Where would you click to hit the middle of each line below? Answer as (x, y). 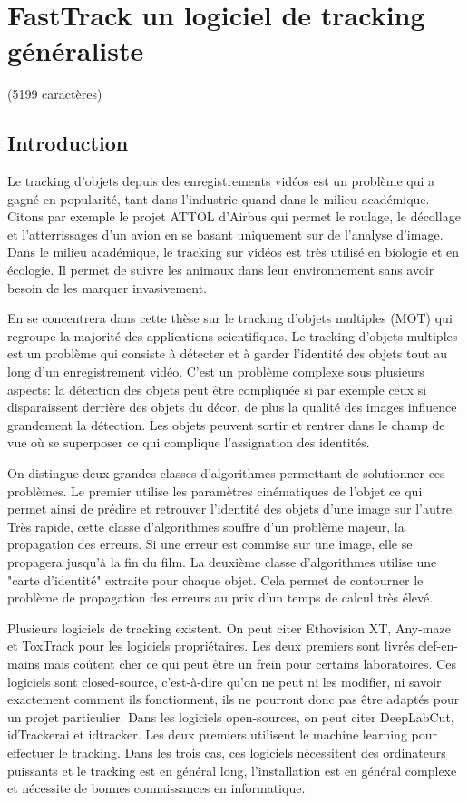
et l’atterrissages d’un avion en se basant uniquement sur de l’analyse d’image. (225, 234)
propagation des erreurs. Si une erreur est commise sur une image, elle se (210, 544)
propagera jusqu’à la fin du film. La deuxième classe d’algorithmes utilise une (222, 561)
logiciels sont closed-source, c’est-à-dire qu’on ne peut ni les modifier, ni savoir (224, 681)
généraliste (76, 50)
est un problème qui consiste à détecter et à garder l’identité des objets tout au (228, 353)
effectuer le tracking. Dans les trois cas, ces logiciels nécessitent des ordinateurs (227, 752)
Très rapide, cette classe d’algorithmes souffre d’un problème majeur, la (206, 526)
